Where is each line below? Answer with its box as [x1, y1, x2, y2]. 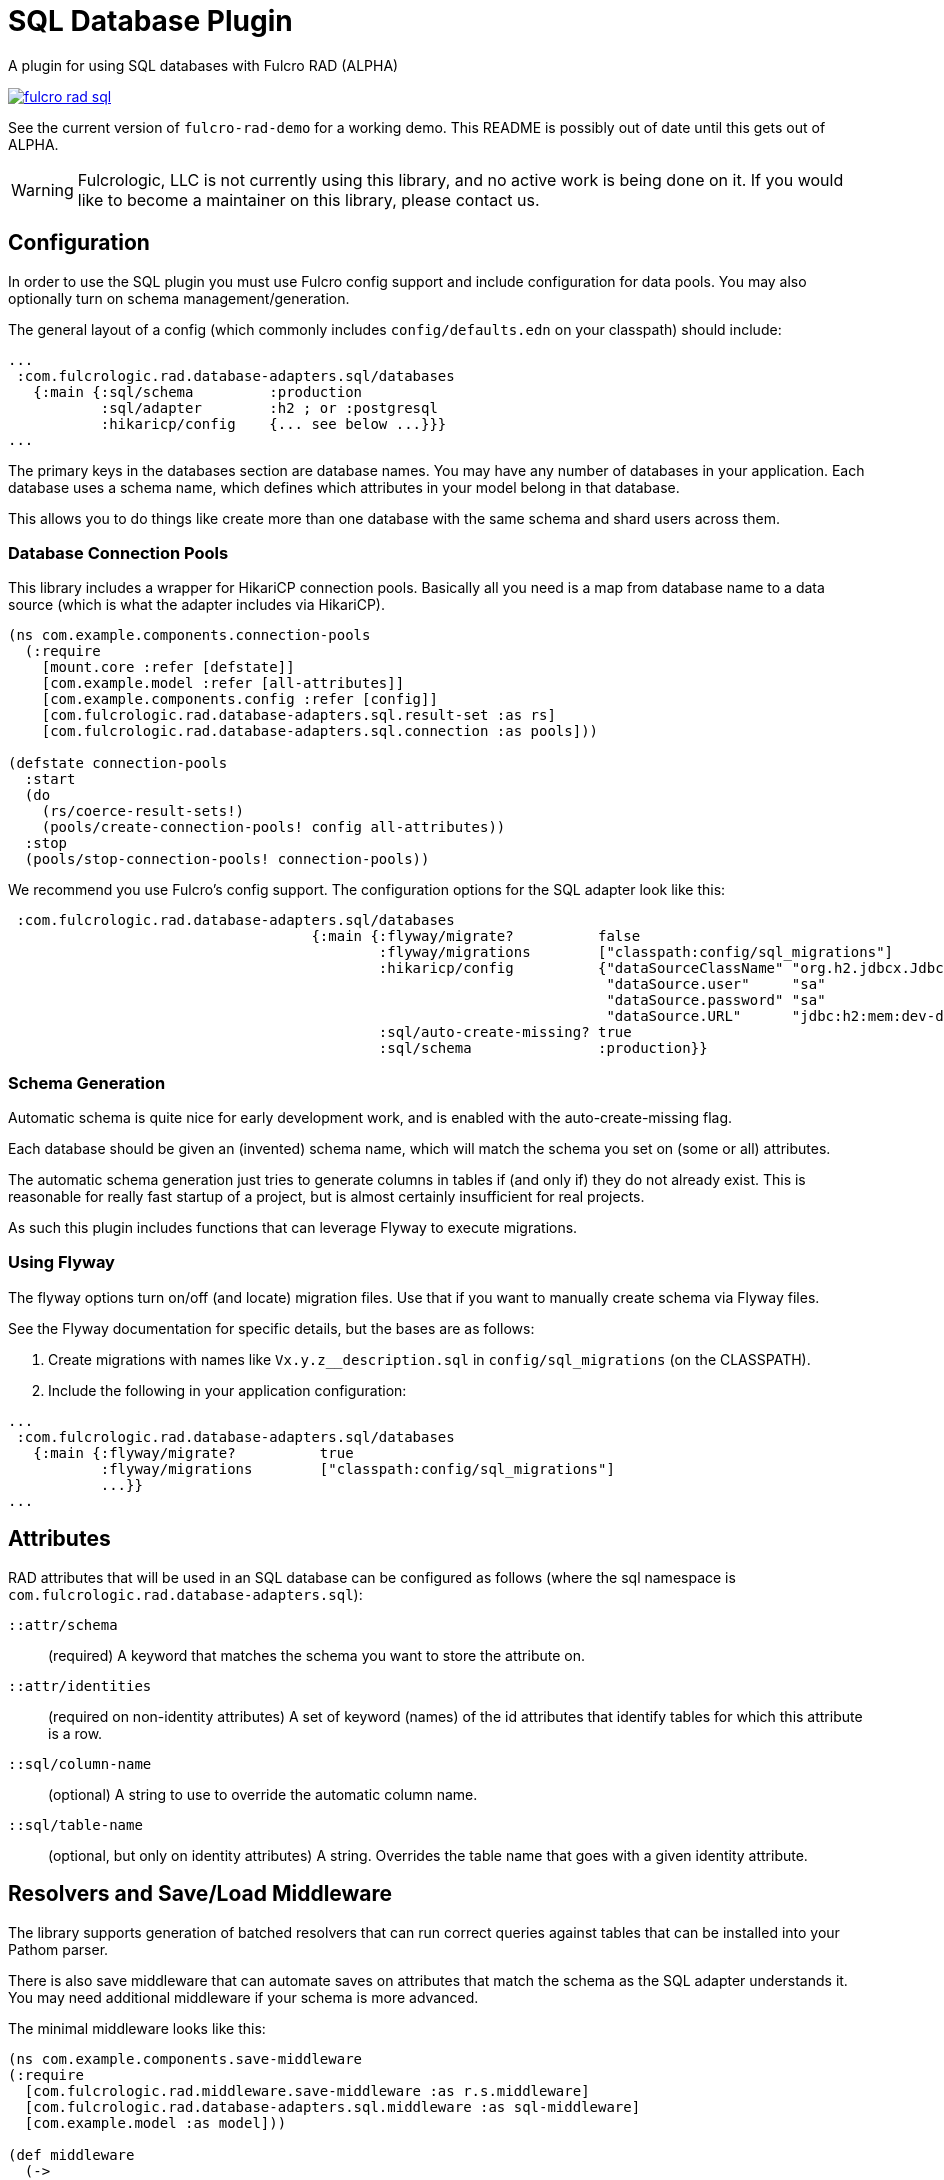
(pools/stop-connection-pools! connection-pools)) [24, 851, 430, 868]
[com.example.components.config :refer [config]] [41, 691, 438, 708]
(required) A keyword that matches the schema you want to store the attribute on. [48, 1646, 585, 1664]
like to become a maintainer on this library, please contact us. [77, 189, 540, 210]
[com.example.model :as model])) [24, 2114, 287, 2131]
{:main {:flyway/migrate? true [33, 1444, 354, 1461]
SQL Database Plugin [8, 4, 293, 38]
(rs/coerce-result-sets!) [41, 803, 245, 820]
